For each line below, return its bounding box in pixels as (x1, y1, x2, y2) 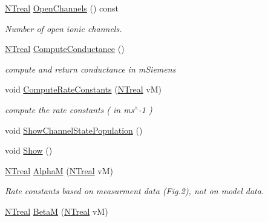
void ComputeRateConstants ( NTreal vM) (5, 83, 162, 96)
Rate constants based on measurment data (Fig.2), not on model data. (5, 184, 264, 197)
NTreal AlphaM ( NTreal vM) (5, 164, 114, 177)
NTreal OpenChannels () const (5, 2, 119, 14)
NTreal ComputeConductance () (5, 42, 125, 55)
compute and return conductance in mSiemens (5, 62, 176, 75)
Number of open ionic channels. (5, 22, 122, 34)
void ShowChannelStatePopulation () (5, 123, 143, 136)
